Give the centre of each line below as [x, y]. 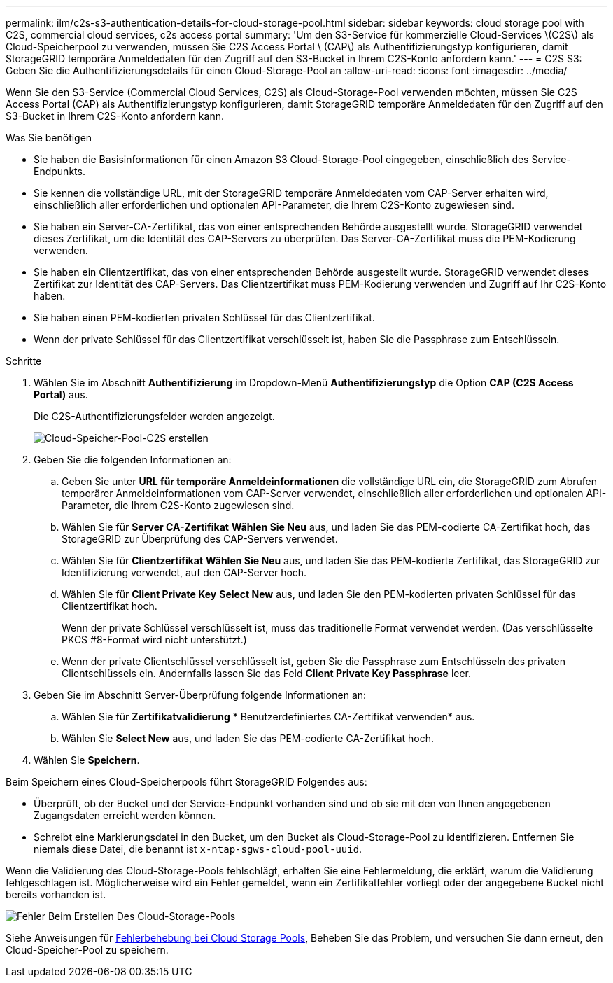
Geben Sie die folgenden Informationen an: [133, 460]
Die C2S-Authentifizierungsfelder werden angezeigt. [154, 416]
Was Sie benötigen [49, 138]
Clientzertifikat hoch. [110, 606]
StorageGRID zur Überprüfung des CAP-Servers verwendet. [200, 539]
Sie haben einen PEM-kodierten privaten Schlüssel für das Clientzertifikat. [204, 318]
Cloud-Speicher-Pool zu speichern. [87, 950]
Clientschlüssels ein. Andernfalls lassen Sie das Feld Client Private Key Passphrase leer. [267, 673]
